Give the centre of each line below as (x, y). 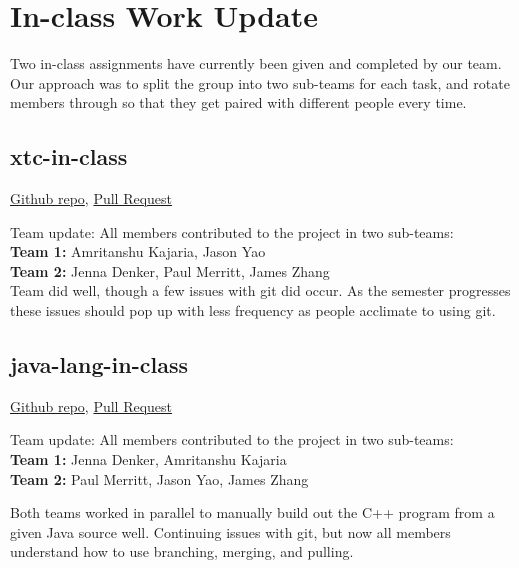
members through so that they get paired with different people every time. (238, 102)
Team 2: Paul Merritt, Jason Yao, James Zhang (159, 478)
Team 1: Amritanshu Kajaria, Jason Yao (138, 251)
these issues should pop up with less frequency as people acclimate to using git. (253, 310)
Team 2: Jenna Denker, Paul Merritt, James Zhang (170, 270)
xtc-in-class (69, 156)
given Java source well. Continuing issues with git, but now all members (230, 531)
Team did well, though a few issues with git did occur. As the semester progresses (260, 290)
